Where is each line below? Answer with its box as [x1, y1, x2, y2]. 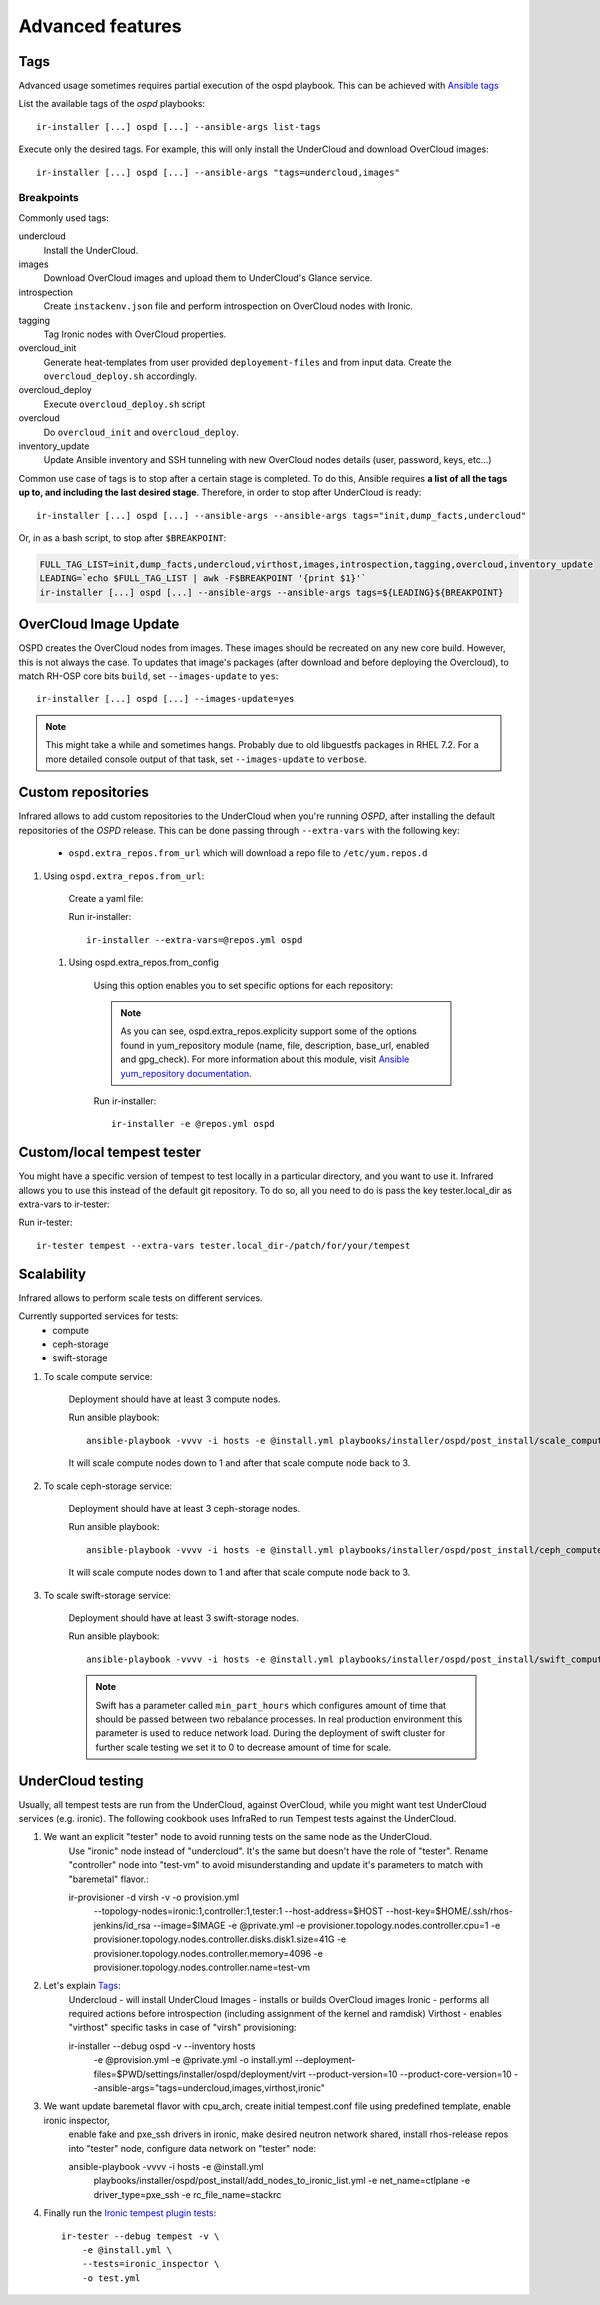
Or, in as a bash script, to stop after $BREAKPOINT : [18, 531, 227, 544]
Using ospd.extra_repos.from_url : [43, 870, 205, 882]
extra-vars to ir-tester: [18, 1198, 110, 1210]
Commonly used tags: [18, 211, 109, 224]
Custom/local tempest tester [18, 1144, 202, 1161]
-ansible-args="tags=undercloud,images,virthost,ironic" [93, 2082, 325, 2094]
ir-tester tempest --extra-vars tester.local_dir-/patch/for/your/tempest [36, 1240, 411, 1251]
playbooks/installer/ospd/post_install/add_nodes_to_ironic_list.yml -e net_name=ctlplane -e [93, 2175, 470, 2187]
